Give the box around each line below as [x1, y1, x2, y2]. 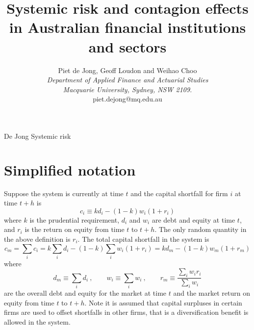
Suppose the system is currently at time [4, 188, 124, 198]
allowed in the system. [4, 316, 71, 327]
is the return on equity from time [25, 224, 125, 234]
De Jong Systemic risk [4, 130, 71, 141]
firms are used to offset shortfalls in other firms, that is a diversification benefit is [4, 307, 249, 317]
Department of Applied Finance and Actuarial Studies [47, 75, 208, 85]
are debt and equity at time [152, 214, 235, 225]
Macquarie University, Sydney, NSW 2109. [63, 84, 192, 94]
